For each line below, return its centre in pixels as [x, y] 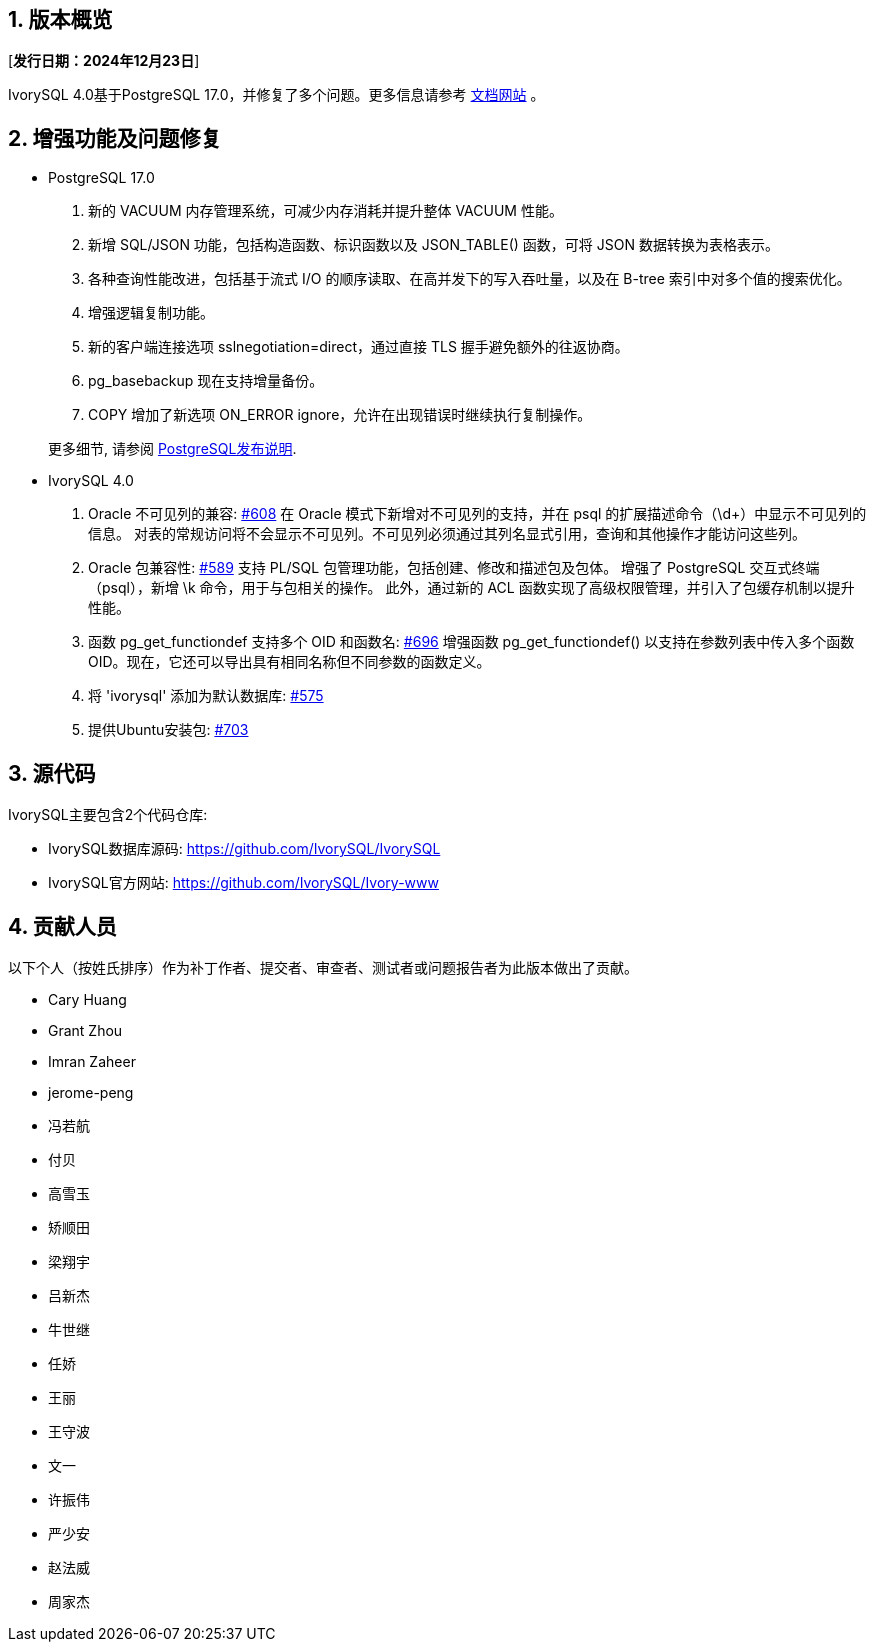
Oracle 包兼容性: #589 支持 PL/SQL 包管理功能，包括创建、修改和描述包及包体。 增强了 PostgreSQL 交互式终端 [454, 568]
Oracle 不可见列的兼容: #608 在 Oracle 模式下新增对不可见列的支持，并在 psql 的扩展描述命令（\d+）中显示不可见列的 [477, 514]
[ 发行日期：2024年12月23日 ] [104, 61]
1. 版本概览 [60, 19]
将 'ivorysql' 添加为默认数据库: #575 [206, 696]
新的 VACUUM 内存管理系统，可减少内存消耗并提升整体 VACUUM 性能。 [325, 211]
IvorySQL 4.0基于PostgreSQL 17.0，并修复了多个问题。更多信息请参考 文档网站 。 [276, 95]
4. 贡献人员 [62, 926]
